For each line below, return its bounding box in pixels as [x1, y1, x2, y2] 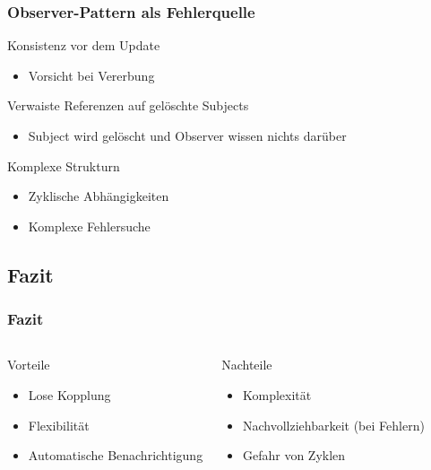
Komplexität [242, 385, 312, 404]
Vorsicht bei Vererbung [28, 65, 155, 84]
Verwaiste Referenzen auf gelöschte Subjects [7, 96, 249, 115]
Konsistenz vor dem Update [7, 36, 160, 55]
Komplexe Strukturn [7, 156, 120, 175]
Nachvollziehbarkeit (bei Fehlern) [242, 415, 425, 434]
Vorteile [7, 355, 50, 374]
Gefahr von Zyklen [242, 446, 346, 465]
